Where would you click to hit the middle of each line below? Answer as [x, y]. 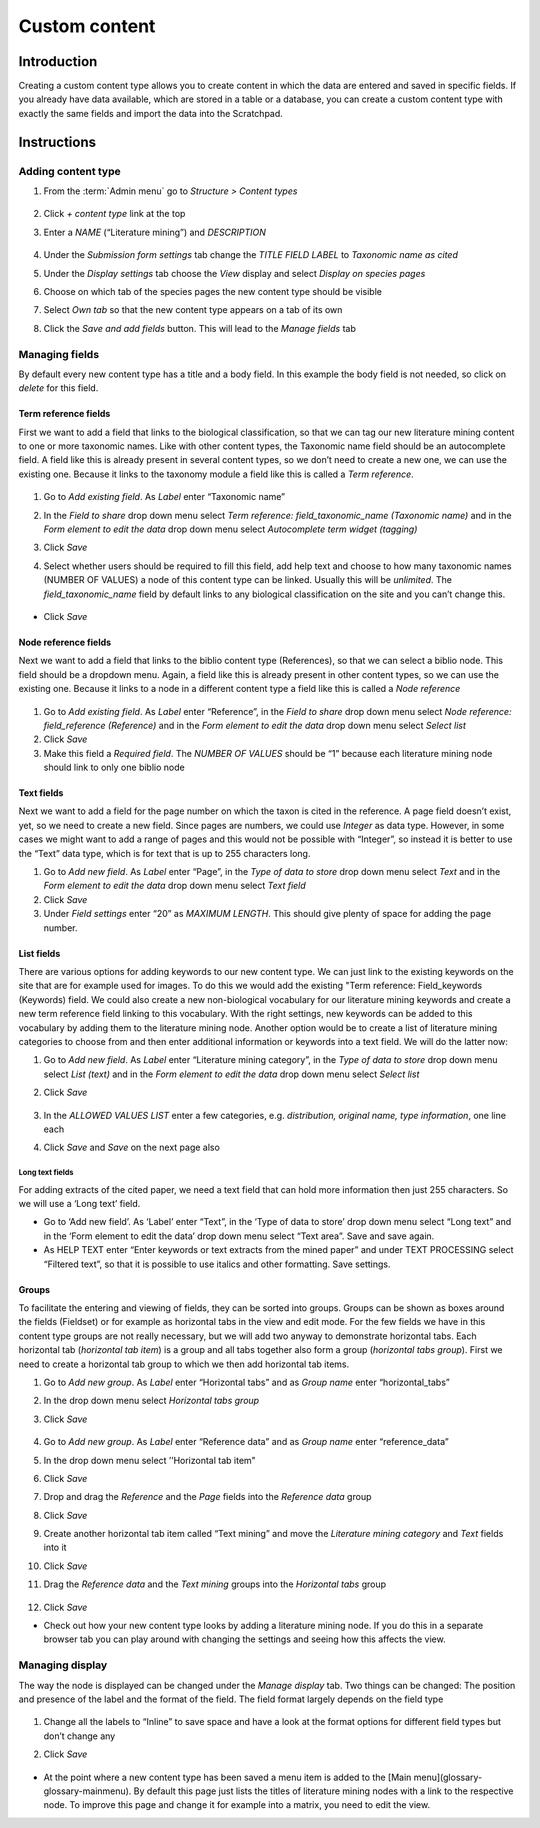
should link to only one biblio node [114, 767]
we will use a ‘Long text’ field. [79, 1204]
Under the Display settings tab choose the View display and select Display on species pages [234, 273]
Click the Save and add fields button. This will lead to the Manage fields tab [200, 328]
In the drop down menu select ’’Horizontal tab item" [150, 1460]
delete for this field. [58, 388]
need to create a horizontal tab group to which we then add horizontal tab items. [184, 1364]
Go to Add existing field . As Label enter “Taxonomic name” [164, 497]
